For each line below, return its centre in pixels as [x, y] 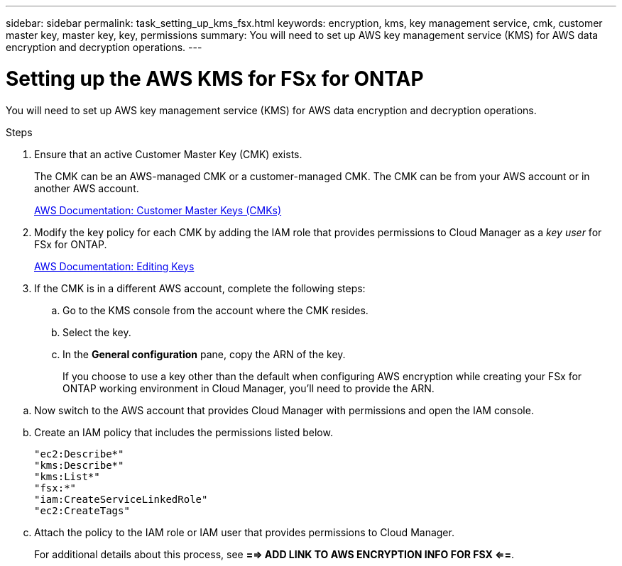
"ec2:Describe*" [79, 454]
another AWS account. [87, 188]
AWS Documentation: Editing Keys [114, 266]
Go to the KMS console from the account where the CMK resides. [215, 310]
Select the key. [97, 332]
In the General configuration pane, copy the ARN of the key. [204, 354]
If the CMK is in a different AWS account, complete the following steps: [200, 288]
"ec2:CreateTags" [82, 510]
